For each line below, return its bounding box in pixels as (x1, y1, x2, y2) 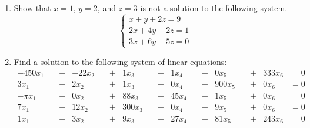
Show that (14, 2, 51, 14)
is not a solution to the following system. (140, 2, 288, 14)
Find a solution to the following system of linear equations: (14, 55, 227, 68)
